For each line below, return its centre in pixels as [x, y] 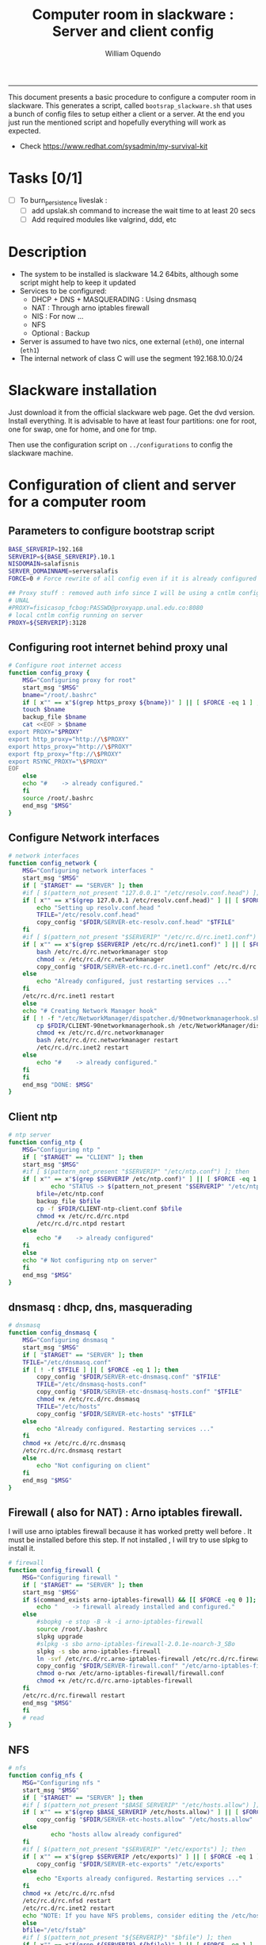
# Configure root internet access [65, 666]
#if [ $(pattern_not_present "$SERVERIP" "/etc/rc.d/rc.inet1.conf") [140, 938]
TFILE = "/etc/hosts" [69, 1406]
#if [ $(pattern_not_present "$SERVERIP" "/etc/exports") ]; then [134, 1849]
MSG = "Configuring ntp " [62, 1149]
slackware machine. [41, 453]
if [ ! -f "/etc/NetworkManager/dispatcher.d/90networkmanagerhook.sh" [143, 1018]
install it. [22, 1548]
